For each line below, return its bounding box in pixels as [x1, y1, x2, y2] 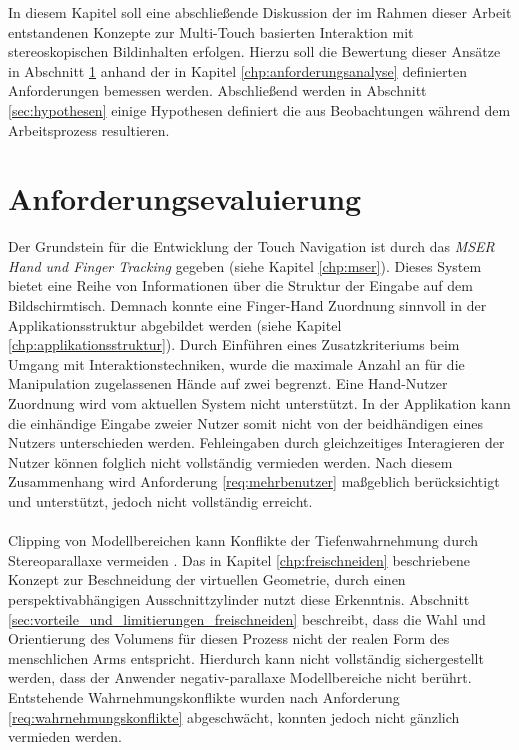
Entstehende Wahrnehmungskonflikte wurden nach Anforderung [8, 686, 400, 707]
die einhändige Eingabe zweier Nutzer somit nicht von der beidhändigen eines [8, 412, 483, 433]
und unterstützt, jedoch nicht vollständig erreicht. [8, 491, 313, 511]
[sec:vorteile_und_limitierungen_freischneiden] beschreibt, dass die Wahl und [8, 608, 486, 629]
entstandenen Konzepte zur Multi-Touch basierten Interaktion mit [8, 21, 414, 42]
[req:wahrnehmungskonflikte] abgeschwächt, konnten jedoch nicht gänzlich [8, 706, 460, 727]
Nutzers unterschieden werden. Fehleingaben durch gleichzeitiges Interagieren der [8, 432, 505, 453]
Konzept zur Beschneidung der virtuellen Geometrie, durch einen [8, 569, 406, 590]
